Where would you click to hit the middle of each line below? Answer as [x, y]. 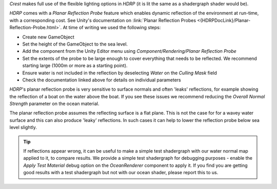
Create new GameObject [48, 37]
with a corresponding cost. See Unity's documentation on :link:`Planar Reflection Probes [103, 20]
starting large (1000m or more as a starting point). [75, 66]
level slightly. [23, 128]
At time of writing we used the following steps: [112, 28]
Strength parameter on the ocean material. [54, 104]
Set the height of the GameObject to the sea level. [75, 44]
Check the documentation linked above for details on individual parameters [102, 80]
